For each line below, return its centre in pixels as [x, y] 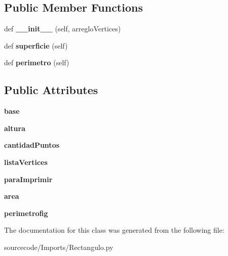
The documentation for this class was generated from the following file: [114, 230]
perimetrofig [26, 213]
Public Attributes [51, 90]
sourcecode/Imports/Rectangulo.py [59, 247]
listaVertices [26, 162]
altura [15, 128]
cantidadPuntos [32, 145]
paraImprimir [28, 179]
